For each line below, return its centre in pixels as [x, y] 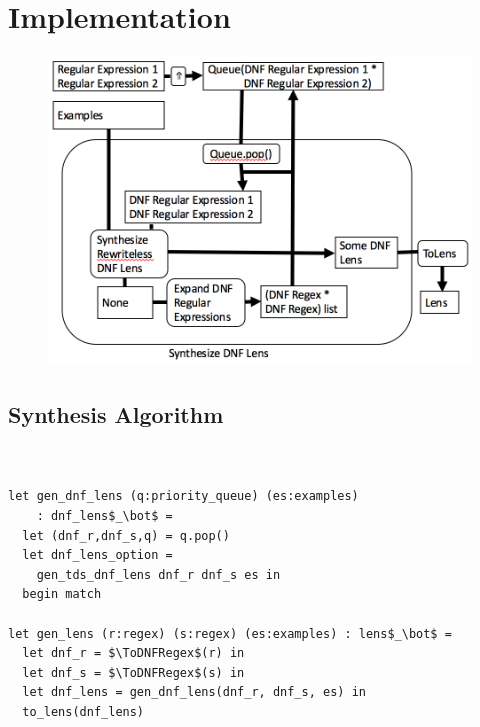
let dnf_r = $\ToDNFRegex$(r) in [133, 653]
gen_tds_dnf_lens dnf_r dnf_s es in [158, 574]
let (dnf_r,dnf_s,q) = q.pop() [126, 535]
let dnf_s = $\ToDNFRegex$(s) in [133, 672]
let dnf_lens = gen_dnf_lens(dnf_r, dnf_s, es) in [194, 692]
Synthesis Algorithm [116, 414]
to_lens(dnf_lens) [83, 711]
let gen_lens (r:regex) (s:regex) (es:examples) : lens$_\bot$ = [230, 633]
